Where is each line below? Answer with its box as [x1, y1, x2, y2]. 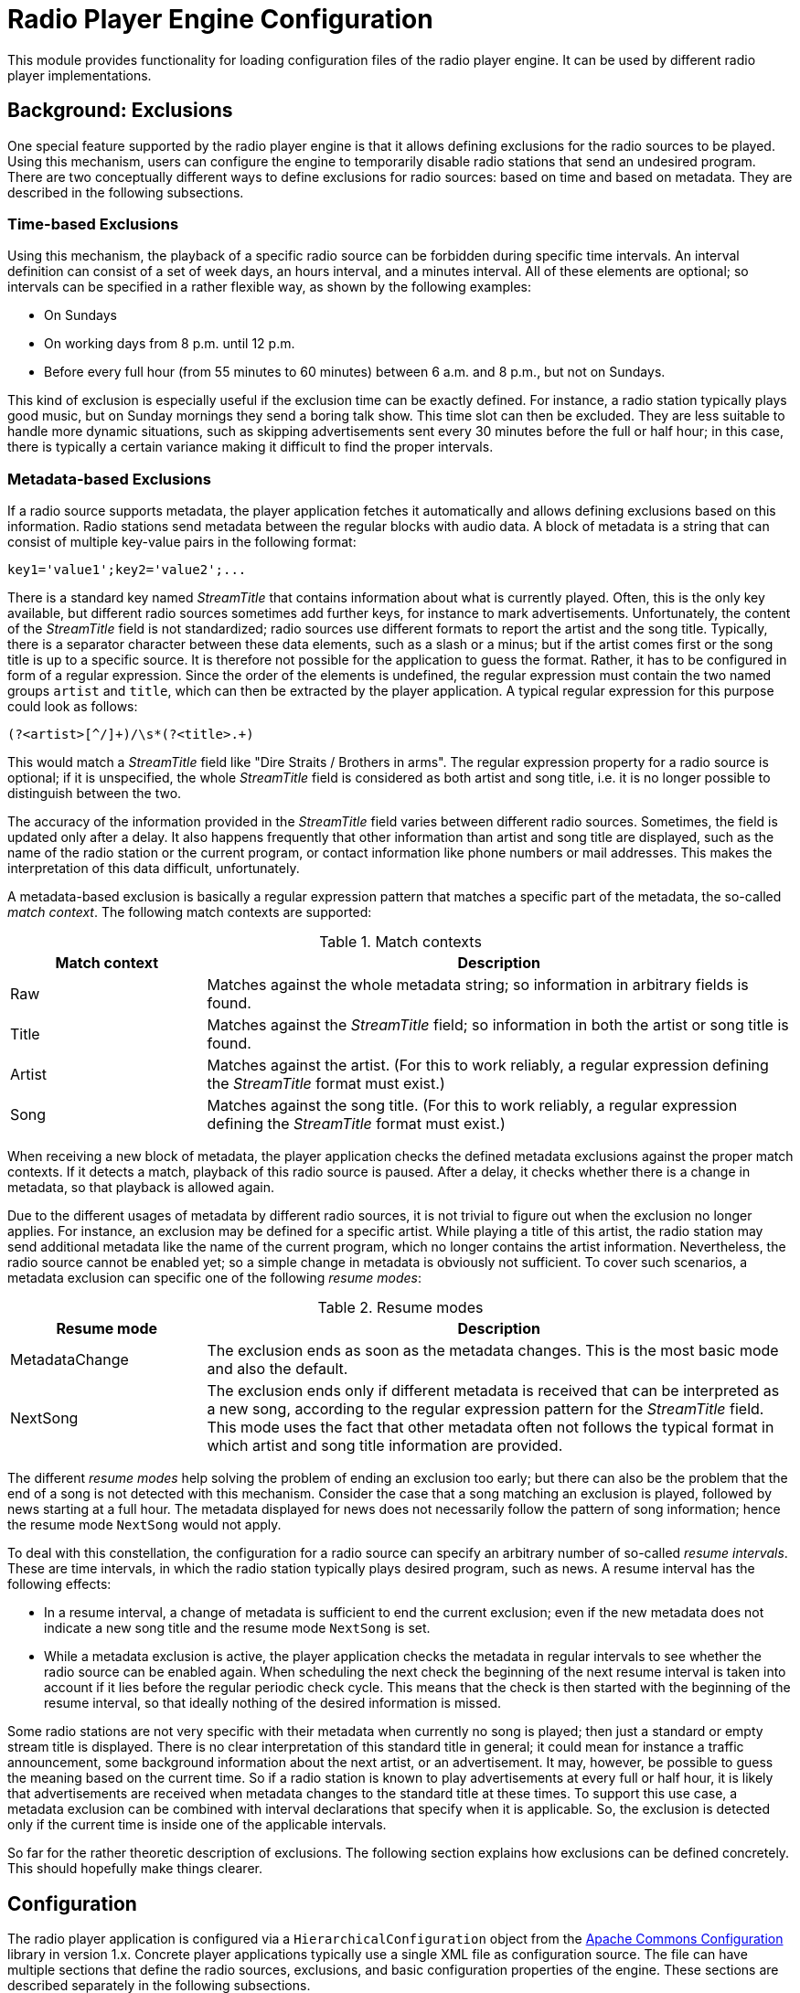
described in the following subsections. [7, 184, 244, 200]
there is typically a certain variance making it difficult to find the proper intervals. [7, 439, 494, 455]
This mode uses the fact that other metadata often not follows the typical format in [207, 1418, 774, 1437]
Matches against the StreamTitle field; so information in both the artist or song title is [207, 1016, 789, 1035]
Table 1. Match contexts [319, 933, 482, 952]
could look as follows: [7, 698, 138, 715]
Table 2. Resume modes [317, 1298, 484, 1317]
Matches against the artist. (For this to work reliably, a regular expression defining [207, 1056, 769, 1075]
